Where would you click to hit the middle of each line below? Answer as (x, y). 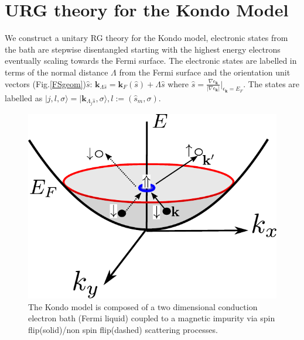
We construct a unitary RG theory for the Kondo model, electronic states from (146, 38)
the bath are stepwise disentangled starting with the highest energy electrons (143, 49)
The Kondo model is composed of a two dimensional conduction (143, 306)
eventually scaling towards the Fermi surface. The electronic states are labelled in (151, 61)
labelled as (24, 97)
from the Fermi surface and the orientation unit (205, 72)
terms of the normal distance (57, 72)
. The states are (271, 83)
